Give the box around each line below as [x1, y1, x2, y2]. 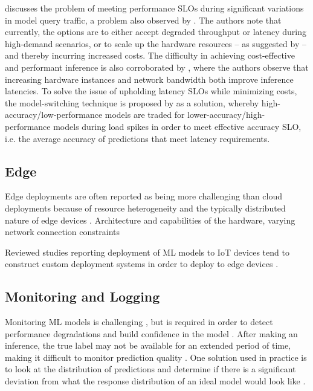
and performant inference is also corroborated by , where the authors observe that [5, 60, 309, 73]
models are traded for [105, 108, 185, 121]
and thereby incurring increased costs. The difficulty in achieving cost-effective [5, 49, 295, 62]
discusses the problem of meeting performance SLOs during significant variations [5, 2, 304, 14]
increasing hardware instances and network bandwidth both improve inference [5, 73, 294, 85]
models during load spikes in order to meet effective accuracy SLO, [53, 120, 302, 132]
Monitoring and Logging [5, 287, 160, 306]
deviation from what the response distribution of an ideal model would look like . [5, 375, 306, 387]
